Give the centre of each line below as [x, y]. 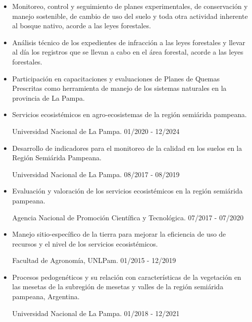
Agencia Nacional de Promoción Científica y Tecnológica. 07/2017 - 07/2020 [128, 217]
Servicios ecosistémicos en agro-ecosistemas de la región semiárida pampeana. [129, 114]
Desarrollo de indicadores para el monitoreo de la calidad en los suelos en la [127, 148]
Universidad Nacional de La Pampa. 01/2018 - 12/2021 [96, 313]
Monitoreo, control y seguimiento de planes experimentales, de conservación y [130, 6]
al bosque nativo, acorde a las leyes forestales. [81, 26]
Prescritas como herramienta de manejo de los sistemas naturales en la [119, 88]
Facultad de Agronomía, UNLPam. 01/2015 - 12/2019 [94, 260]
